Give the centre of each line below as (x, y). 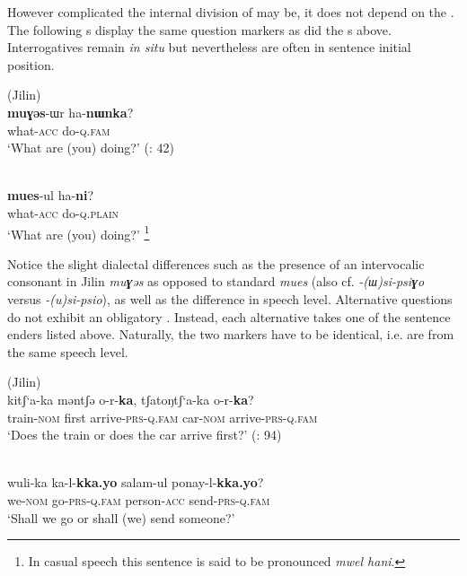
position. (31, 64)
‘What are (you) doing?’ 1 (79, 232)
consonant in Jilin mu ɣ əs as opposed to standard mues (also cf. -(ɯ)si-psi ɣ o (216, 281)
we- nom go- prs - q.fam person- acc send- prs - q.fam (139, 499)
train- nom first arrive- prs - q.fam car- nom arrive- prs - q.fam (163, 417)
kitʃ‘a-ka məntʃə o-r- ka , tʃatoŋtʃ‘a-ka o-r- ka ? (131, 399)
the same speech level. (68, 351)
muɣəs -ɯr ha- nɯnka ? (70, 112)
